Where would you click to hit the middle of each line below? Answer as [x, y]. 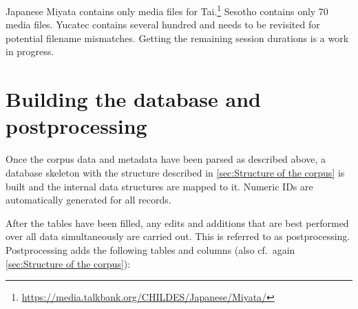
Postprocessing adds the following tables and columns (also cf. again [150, 249]
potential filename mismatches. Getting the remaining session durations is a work [177, 38]
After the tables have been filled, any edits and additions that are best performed [177, 222]
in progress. [30, 51]
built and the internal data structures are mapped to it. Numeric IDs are [159, 186]
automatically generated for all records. [88, 200]
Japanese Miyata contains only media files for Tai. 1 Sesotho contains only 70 [167, 10]
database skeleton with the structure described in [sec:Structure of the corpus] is [175, 172]
